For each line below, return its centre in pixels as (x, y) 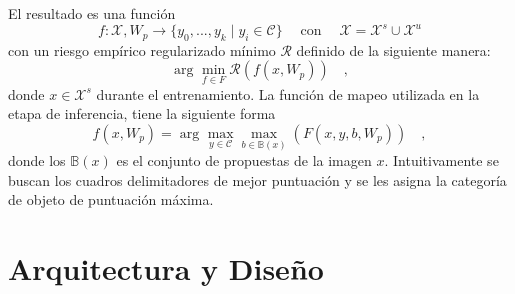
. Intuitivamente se (441, 160)
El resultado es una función (92, 13)
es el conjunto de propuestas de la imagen (244, 160)
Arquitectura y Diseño (166, 268)
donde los (37, 160)
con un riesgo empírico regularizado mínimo (142, 49)
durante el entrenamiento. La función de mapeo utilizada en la (288, 93)
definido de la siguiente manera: (393, 49)
